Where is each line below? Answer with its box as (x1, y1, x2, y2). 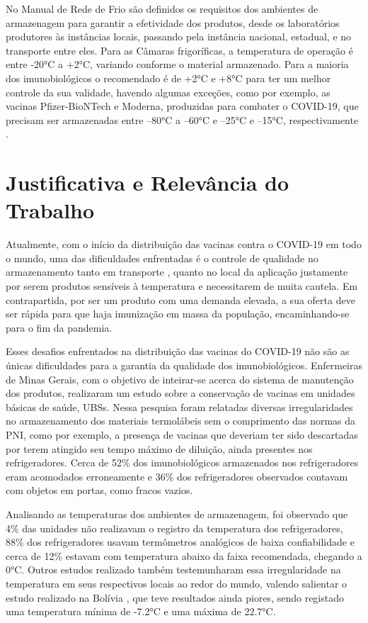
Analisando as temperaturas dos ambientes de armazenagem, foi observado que (6, 506, 348, 521)
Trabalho (6, 196, 95, 225)
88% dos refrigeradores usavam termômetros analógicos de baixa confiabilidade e (6, 534, 355, 549)
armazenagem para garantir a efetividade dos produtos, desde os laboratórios (6, 15, 340, 30)
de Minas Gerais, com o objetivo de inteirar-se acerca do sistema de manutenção (6, 371, 354, 386)
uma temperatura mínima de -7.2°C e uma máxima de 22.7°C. (6, 604, 276, 619)
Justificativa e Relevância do (6, 168, 289, 197)
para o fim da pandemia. (6, 320, 113, 335)
